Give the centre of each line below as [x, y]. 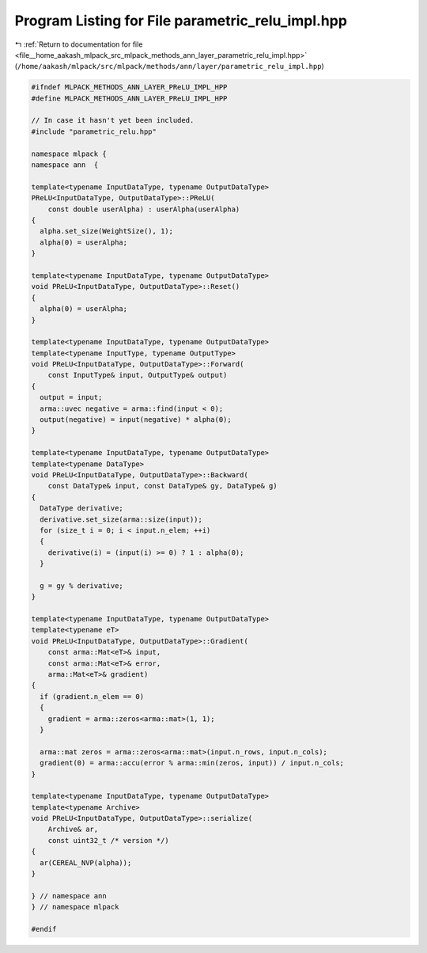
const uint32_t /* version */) [108, 840]
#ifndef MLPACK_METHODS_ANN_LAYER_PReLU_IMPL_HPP [129, 87]
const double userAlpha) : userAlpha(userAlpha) [144, 209]
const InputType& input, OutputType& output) [138, 375]
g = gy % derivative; [82, 585]
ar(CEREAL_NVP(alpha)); [86, 862]
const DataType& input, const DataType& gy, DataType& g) [162, 486]
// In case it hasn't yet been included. [113, 120]
